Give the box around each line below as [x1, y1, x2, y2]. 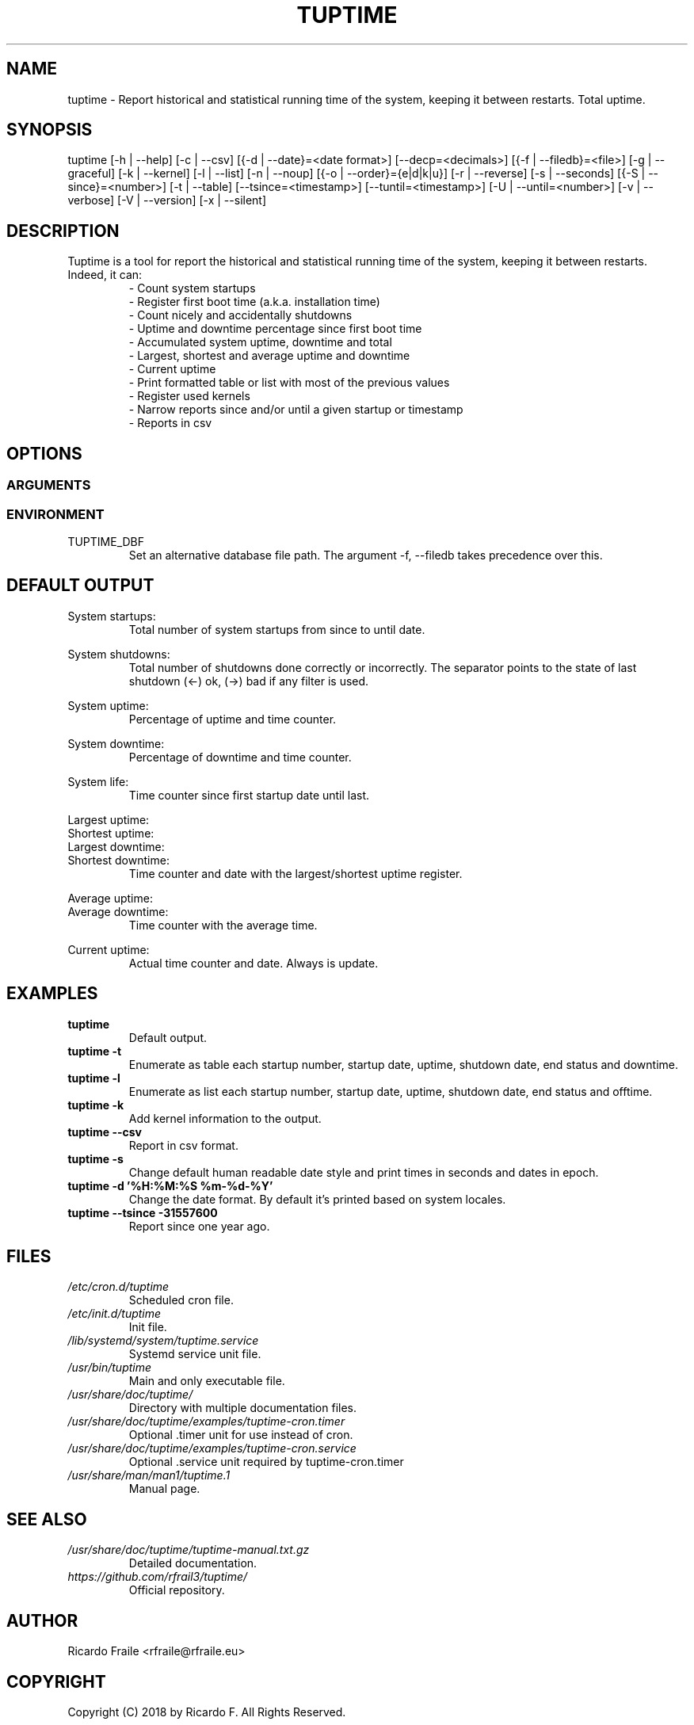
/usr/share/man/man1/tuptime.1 [67, 1468, 231, 1483]
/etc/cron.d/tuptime [67, 1280, 170, 1294]
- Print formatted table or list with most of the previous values [128, 376, 450, 390]
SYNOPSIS [6, 120, 93, 140]
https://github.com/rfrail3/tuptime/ [67, 1570, 248, 1584]
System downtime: [67, 736, 165, 750]
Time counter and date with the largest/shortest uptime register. [128, 866, 463, 880]
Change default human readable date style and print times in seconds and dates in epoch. [128, 1165, 599, 1179]
